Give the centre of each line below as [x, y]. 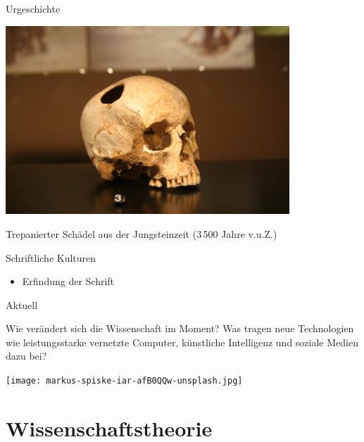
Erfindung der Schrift [68, 281]
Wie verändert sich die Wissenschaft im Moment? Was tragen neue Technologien [180, 328]
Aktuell [22, 304]
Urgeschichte [33, 8]
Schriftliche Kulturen [51, 257]
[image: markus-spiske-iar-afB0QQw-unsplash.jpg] [124, 381]
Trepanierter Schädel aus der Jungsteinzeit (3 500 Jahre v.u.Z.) [142, 233]
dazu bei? [26, 356]
